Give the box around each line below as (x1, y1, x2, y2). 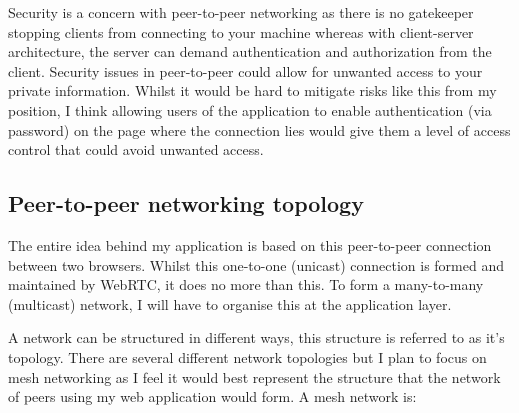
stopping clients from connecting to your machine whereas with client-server (8, 21, 474, 42)
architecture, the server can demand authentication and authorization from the (8, 41, 492, 62)
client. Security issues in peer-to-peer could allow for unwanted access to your (8, 60, 483, 81)
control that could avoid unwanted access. (8, 139, 264, 160)
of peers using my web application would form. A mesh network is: (8, 386, 417, 407)
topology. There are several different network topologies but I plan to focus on (8, 346, 487, 367)
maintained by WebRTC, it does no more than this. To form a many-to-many (8, 274, 484, 295)
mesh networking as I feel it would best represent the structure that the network (8, 366, 501, 387)
